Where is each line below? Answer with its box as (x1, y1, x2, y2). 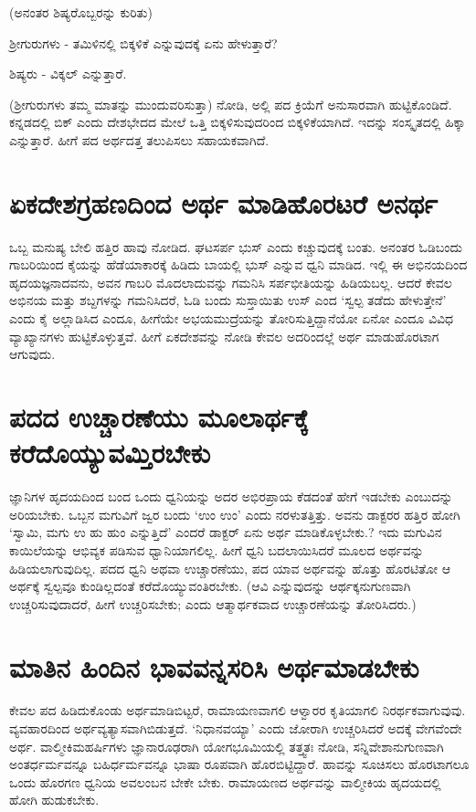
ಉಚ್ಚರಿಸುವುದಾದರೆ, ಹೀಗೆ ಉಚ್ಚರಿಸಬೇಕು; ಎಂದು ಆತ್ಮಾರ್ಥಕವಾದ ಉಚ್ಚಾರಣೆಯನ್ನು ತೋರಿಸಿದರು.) (9, 594, 417, 613)
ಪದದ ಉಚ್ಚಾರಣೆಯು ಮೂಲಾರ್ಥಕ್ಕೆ (9, 398, 308, 436)
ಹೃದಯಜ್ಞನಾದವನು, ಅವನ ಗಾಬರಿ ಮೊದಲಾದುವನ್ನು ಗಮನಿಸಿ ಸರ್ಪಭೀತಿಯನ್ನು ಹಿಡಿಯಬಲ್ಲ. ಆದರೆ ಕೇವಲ (9, 272, 452, 291)
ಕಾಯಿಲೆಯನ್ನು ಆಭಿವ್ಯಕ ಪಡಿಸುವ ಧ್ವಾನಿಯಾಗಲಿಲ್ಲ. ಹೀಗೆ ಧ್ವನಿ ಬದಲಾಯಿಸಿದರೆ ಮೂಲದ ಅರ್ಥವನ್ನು (9, 540, 424, 559)
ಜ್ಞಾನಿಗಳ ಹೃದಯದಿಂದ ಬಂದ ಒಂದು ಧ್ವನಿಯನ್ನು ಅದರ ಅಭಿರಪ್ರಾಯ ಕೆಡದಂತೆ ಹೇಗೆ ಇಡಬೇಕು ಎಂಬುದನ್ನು (9, 487, 453, 506)
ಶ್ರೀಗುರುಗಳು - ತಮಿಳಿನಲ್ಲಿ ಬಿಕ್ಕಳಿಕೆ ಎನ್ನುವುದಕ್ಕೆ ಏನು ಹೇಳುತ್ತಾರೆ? (9, 33, 278, 52)
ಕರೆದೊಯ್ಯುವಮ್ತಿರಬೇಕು (9, 434, 211, 471)
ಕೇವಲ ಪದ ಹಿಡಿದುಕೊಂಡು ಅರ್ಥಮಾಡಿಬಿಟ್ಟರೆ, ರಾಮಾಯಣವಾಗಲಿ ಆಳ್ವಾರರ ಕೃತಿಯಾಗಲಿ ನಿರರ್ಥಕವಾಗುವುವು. (9, 701, 466, 720)
